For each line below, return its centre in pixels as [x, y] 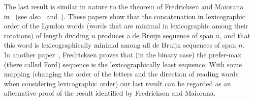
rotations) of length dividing [47, 35]
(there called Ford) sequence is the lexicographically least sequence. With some [123, 64]
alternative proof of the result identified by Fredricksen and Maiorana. [110, 93]
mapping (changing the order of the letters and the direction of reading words [121, 74]
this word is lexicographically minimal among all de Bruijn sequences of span [120, 45]
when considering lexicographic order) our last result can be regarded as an [118, 83]
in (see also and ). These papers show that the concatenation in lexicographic [125, 16]
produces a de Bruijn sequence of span [156, 35]
